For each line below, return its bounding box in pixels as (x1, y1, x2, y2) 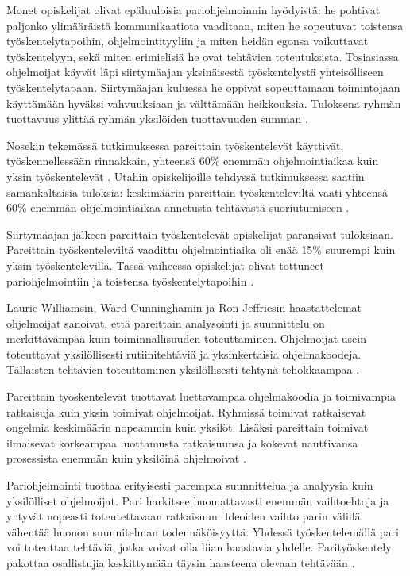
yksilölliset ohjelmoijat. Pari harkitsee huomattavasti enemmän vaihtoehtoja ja (6, 492, 389, 509)
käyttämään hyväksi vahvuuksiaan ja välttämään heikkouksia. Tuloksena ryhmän (6, 94, 401, 111)
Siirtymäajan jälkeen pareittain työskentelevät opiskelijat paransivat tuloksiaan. (6, 225, 393, 242)
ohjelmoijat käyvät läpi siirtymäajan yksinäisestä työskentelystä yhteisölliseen (6, 63, 384, 80)
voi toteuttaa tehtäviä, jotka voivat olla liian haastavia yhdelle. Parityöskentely (6, 539, 392, 555)
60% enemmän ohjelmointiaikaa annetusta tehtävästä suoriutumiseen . (6, 199, 350, 216)
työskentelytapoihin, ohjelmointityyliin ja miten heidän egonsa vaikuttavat (6, 33, 369, 49)
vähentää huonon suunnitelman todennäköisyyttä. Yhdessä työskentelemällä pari (6, 523, 399, 540)
